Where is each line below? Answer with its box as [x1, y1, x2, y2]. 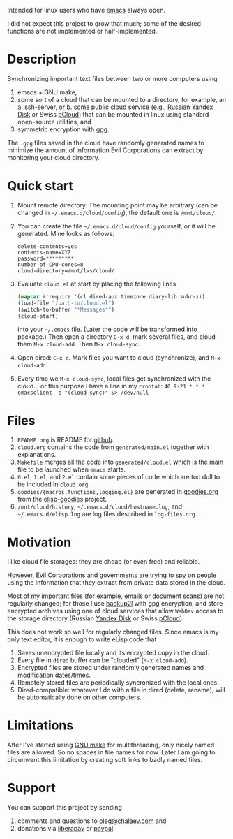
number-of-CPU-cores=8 [17, 261, 84, 268]
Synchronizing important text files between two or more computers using [7, 74, 218, 82]
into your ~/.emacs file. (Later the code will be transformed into [17, 325, 197, 334]
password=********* [17, 255, 75, 262]
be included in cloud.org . [17, 480, 91, 488]
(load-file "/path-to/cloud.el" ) [17, 300, 115, 307]
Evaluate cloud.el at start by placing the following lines [17, 279, 176, 288]
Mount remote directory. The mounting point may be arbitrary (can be [17, 200, 218, 209]
